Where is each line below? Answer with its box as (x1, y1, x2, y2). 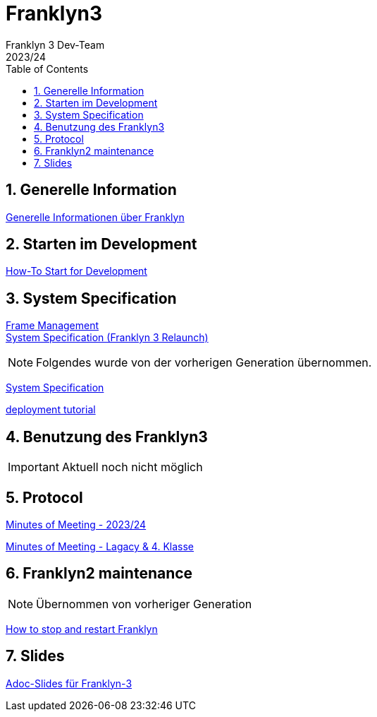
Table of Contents (6, 62, 89, 75)
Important (8, 460, 59, 475)
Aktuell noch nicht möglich (61, 460, 203, 475)
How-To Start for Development (6, 265, 147, 278)
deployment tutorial (6, 403, 96, 416)
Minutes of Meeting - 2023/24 (6, 518, 147, 531)
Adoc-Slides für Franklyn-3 (6, 677, 132, 689)
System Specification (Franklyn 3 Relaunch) (6, 331, 209, 344)
